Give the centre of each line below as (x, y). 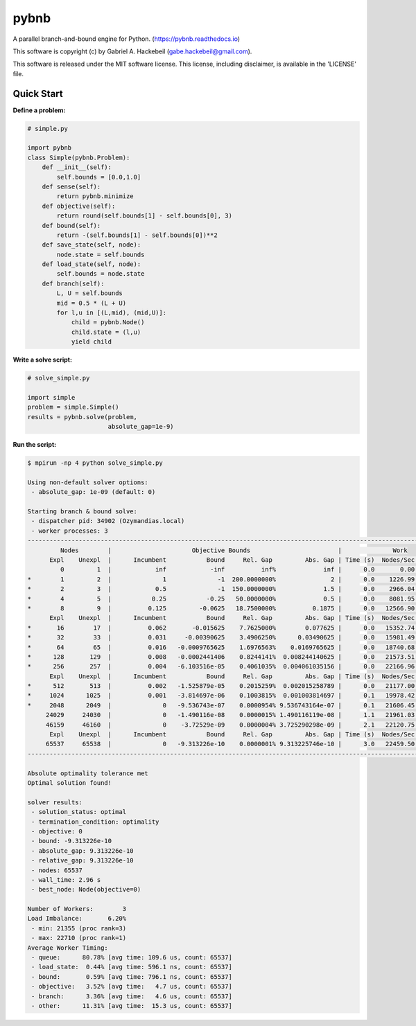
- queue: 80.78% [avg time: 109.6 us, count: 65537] (132, 957)
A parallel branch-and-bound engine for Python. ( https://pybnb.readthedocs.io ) (127, 39)
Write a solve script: (43, 360)
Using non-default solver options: (88, 482)
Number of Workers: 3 (77, 909)
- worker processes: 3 (70, 531)
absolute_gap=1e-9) (141, 427)
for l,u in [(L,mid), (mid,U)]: (111, 313)
